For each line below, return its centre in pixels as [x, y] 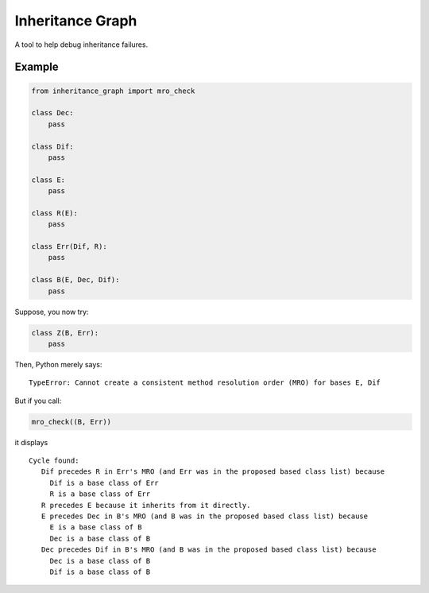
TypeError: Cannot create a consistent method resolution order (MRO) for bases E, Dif [205, 383]
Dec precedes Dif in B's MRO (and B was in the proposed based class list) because [209, 550]
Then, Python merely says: [58, 364]
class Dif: [52, 146]
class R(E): [55, 213]
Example [37, 67]
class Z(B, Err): [65, 333]
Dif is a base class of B [100, 572]
